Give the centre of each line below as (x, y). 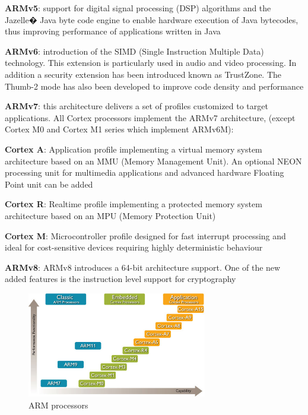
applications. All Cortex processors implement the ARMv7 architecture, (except (150, 117)
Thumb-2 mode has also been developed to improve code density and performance (154, 86)
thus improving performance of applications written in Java (113, 31)
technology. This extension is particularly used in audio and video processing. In (151, 63)
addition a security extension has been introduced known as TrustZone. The (143, 74)
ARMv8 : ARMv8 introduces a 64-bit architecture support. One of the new (143, 267)
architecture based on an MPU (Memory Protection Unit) (110, 215)
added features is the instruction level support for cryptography (120, 279)
